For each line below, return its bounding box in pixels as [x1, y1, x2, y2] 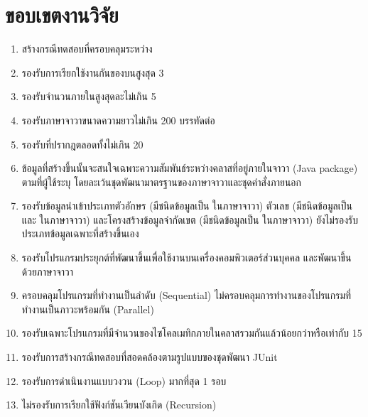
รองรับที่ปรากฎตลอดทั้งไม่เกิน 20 [21, 136, 144, 151]
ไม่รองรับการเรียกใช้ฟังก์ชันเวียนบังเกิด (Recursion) [21, 397, 217, 412]
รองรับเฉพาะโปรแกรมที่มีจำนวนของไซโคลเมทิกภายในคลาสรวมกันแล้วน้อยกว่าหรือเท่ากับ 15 [21, 325, 362, 340]
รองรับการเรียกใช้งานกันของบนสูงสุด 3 [21, 65, 164, 80]
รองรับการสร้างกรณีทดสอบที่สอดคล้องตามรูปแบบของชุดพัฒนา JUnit [21, 350, 278, 364]
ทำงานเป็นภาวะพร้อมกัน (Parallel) [21, 301, 154, 316]
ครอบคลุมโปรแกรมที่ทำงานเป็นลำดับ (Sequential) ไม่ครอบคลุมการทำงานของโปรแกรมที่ [21, 288, 352, 303]
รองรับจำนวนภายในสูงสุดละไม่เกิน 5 [21, 89, 156, 104]
